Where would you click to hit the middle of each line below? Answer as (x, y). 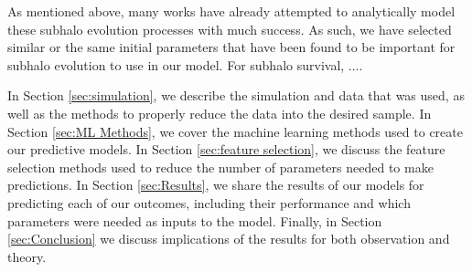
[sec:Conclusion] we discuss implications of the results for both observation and (229, 239)
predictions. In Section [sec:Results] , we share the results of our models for (216, 185)
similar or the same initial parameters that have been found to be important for (231, 47)
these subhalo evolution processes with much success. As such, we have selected (230, 29)
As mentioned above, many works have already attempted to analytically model (231, 11)
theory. (27, 256)
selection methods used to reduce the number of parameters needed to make (220, 167)
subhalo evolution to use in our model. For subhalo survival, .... (185, 64)
